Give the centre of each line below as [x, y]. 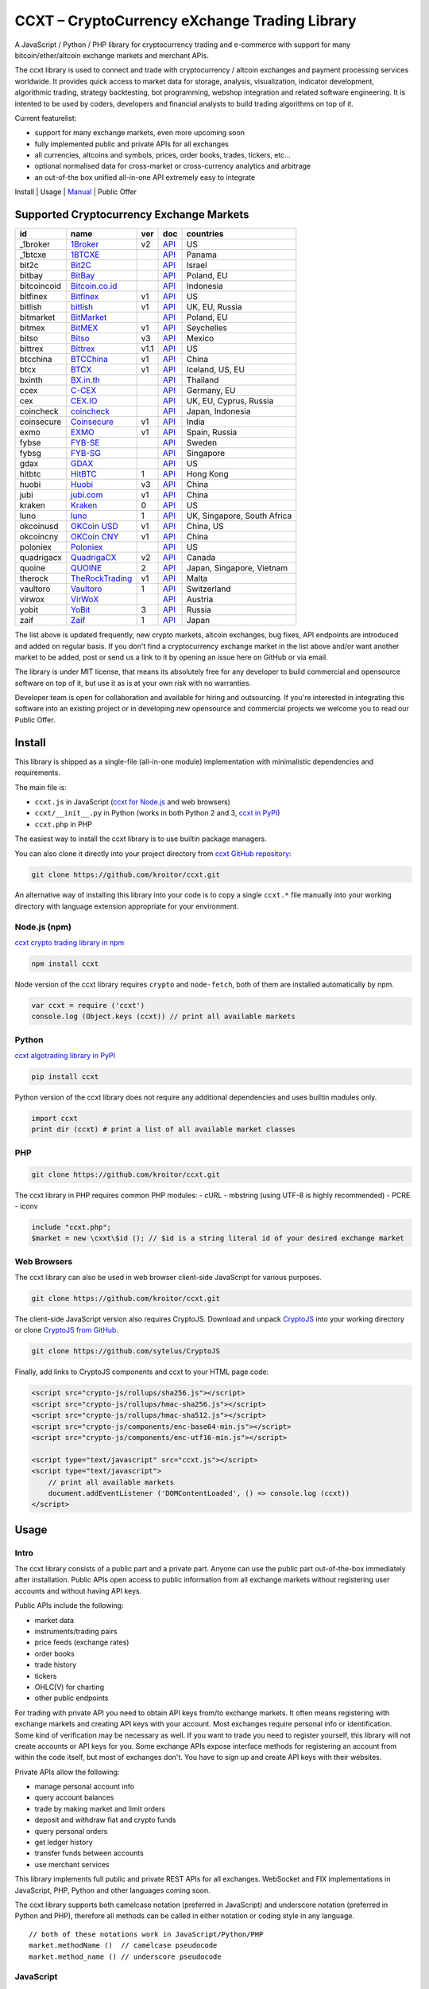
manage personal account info [85, 1787]
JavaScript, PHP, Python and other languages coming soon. [112, 1890]
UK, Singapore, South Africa [239, 516]
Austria [200, 599]
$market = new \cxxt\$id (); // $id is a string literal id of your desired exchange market [218, 1238]
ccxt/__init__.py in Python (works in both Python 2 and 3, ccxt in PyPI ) [157, 813]
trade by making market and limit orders [100, 1808]
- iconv [27, 1206]
